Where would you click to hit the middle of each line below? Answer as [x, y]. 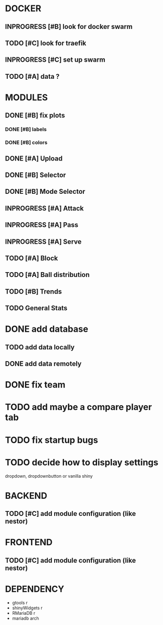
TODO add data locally [40, 347]
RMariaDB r [24, 613]
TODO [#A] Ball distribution [47, 275]
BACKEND [26, 496]
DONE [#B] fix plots [35, 116]
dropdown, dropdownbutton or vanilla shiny [49, 476]
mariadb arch [25, 618]
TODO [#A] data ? [32, 76]
